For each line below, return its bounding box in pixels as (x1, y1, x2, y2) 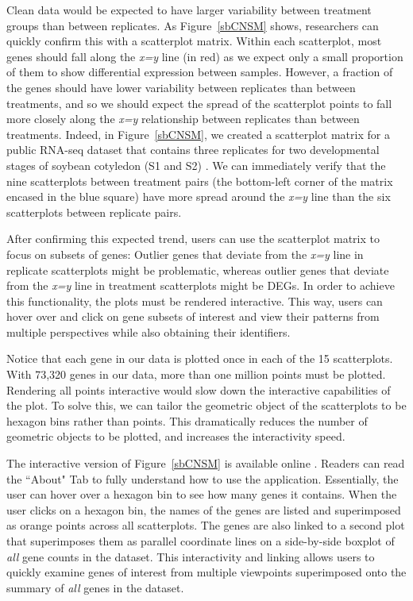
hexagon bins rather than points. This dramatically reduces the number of (6, 412, 368, 429)
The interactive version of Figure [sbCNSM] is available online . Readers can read (6, 455, 405, 472)
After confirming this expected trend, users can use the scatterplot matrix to (6, 230, 380, 247)
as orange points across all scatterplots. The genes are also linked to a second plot (6, 517, 405, 534)
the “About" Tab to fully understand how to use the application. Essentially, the (6, 470, 399, 487)
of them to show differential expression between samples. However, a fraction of (6, 64, 393, 80)
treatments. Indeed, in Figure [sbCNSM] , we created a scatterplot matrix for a (6, 125, 390, 142)
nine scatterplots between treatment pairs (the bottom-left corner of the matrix (6, 172, 393, 189)
